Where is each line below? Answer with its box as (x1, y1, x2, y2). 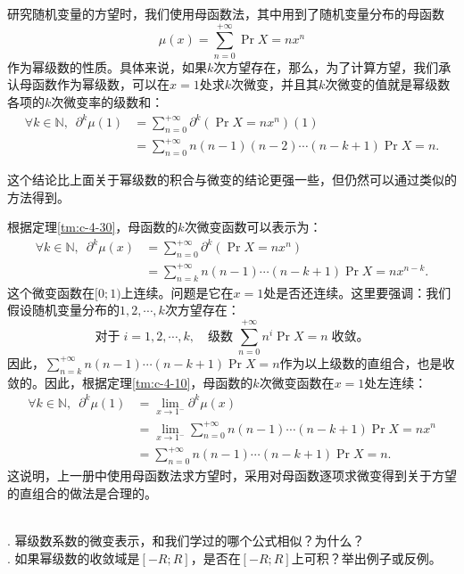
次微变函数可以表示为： (184, 217, 322, 236)
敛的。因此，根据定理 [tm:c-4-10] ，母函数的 (7, 373, 253, 391)
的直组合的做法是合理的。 (7, 483, 157, 502)
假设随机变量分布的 (7, 300, 120, 319)
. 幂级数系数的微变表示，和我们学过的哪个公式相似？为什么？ (7, 530, 365, 549)
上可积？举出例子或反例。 (291, 548, 442, 567)
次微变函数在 (259, 373, 335, 391)
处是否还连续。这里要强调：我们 (263, 283, 452, 301)
